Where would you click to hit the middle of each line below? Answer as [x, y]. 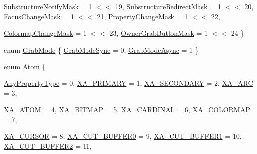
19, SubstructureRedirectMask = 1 [168, 6]
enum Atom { [25, 66]
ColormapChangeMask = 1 [45, 33]
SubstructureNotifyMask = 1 [48, 6]
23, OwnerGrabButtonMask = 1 [159, 33]
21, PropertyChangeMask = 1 [143, 16]
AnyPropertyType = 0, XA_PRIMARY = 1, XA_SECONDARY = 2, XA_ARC [128, 83]
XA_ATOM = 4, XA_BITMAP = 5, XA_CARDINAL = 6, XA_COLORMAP [127, 110]
